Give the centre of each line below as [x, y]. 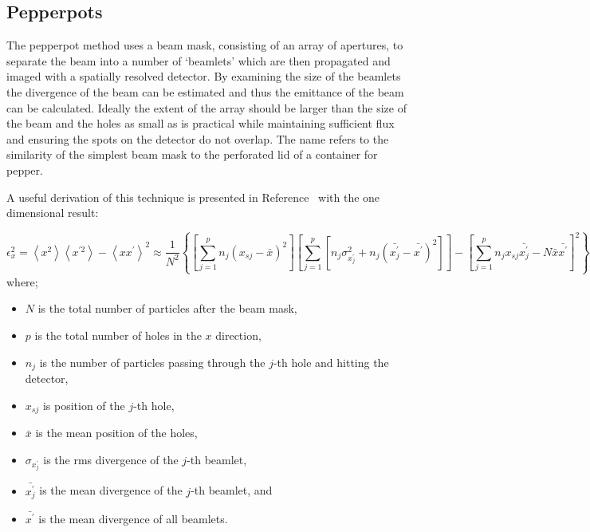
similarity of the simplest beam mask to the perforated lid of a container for [192, 154]
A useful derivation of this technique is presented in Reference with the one [193, 197]
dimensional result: [53, 213]
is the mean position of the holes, [116, 433]
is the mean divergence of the [111, 490]
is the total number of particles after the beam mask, [167, 308]
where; [22, 281]
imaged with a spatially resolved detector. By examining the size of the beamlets [204, 76]
